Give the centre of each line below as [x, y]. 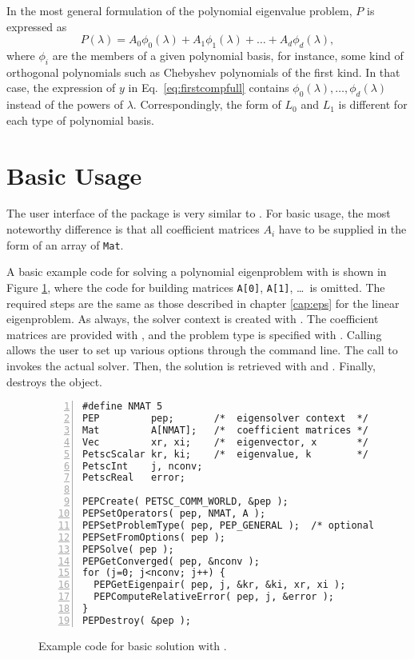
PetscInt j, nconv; [143, 466]
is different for [373, 104]
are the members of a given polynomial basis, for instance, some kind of [228, 55]
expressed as [37, 26]
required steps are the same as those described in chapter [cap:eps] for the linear [203, 303]
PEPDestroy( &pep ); [137, 620]
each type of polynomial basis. [80, 120]
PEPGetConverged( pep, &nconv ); [171, 561]
